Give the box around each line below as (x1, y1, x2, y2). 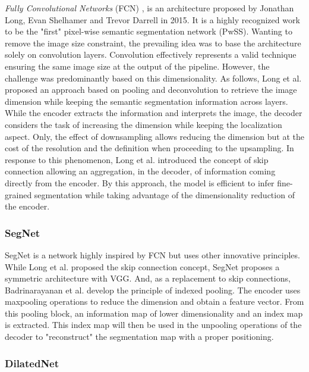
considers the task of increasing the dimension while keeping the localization (5, 118, 282, 130)
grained (5, 188, 32, 201)
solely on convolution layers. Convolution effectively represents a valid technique (5, 48, 297, 61)
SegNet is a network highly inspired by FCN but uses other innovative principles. (5, 248, 300, 261)
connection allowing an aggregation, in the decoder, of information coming (5, 165, 276, 177)
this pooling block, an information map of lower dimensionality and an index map (5, 307, 303, 319)
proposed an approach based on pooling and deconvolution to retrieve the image (5, 83, 297, 96)
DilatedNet (5, 355, 59, 370)
